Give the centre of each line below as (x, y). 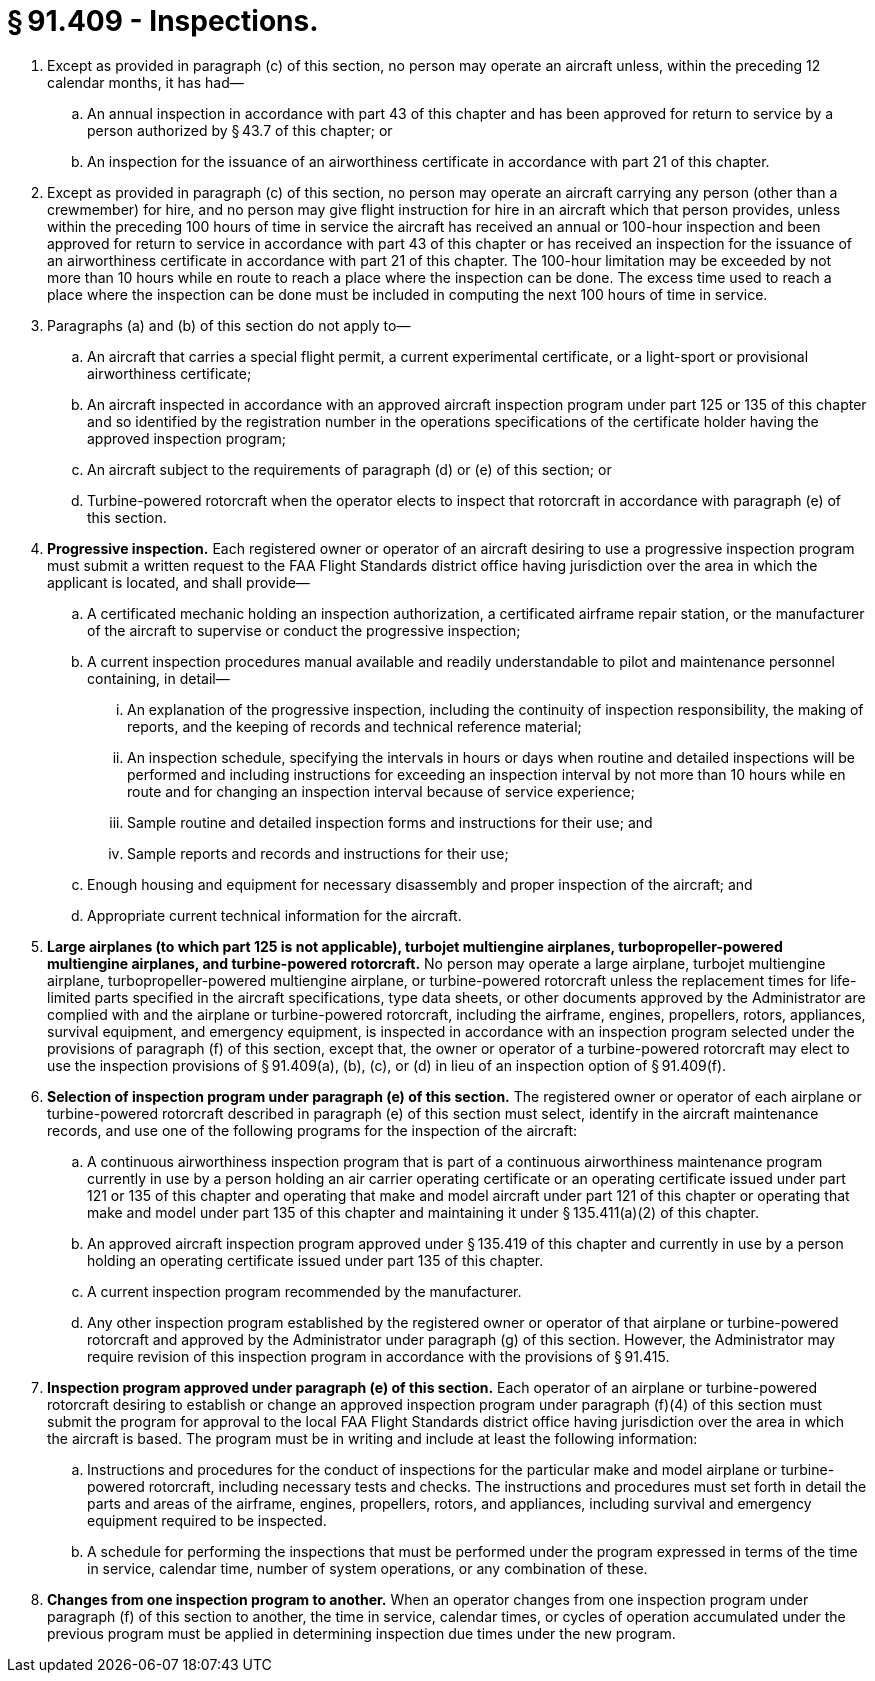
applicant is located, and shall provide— (178, 582)
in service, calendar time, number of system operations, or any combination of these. (367, 1568)
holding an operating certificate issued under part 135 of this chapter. (315, 1260)
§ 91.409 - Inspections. (163, 21)
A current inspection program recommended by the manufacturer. (304, 1291)
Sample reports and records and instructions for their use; (318, 853)
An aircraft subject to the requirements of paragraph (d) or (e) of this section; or (349, 469)
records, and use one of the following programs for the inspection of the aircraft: (312, 1130)
